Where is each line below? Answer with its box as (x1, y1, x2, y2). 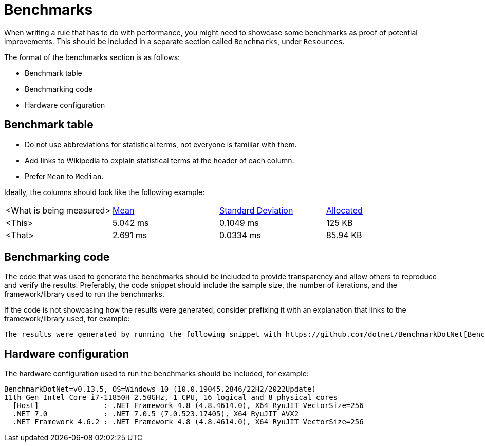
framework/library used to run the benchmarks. (4, 289, 164, 299)
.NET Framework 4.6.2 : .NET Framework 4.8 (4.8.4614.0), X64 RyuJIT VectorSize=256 (12, 418, 364, 426)
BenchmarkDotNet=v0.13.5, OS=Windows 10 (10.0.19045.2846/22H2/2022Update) (4, 385, 316, 394)
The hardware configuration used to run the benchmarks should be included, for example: (4, 369, 309, 378)
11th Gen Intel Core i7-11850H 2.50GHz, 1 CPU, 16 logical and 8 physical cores (4, 393, 338, 402)
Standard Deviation (219, 205, 293, 216)
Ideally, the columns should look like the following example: (4, 187, 205, 197)
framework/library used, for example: (4, 314, 130, 323)
